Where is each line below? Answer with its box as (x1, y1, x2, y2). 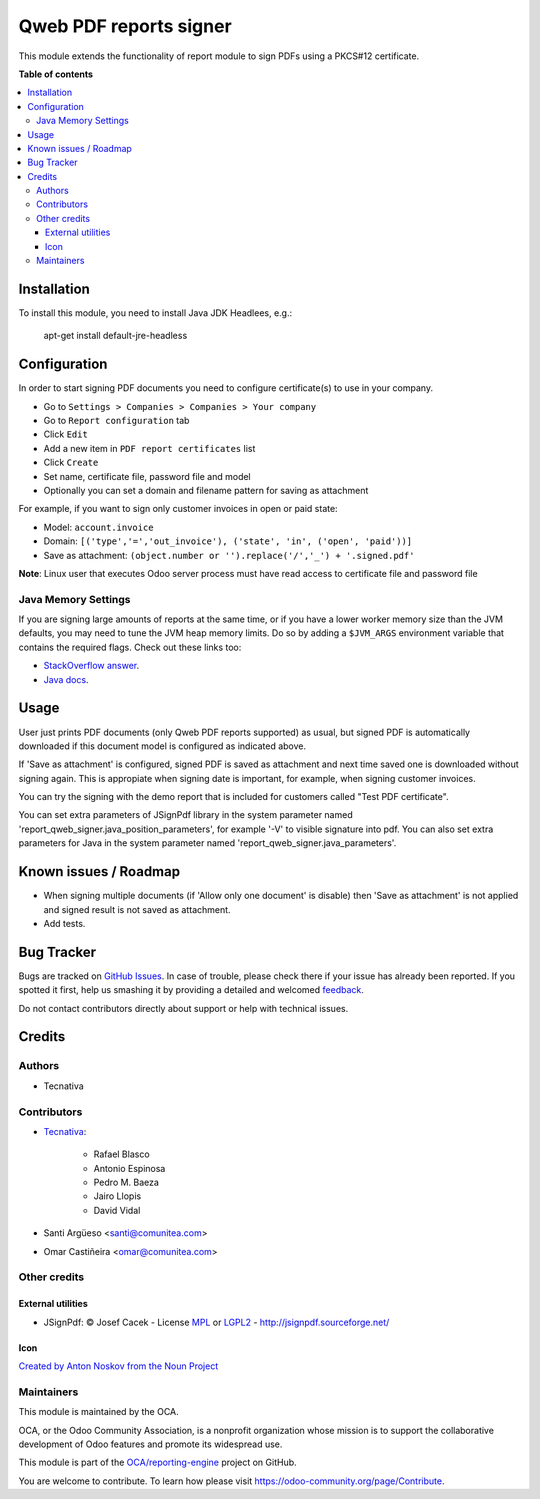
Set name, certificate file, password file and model (43, 470, 252, 482)
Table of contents (18, 68, 94, 80)
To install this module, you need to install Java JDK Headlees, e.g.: (18, 306, 293, 319)
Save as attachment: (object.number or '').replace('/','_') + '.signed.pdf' (43, 549, 415, 561)
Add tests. (43, 917, 86, 929)
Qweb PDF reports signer (18, 15, 232, 37)
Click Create (43, 456, 99, 469)
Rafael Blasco (93, 1148, 150, 1160)
